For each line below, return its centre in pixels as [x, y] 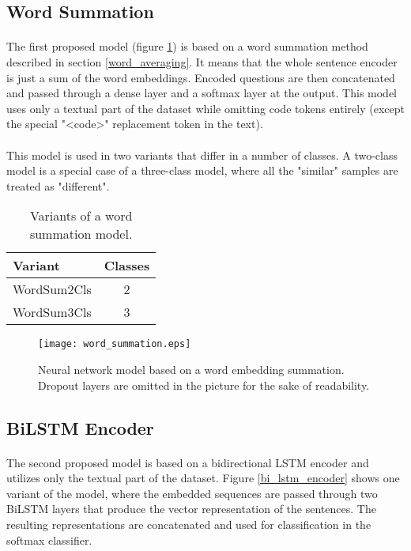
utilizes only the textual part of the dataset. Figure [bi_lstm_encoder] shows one [203, 478]
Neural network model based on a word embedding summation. [191, 369]
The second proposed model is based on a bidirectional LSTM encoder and [188, 462]
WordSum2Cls [52, 289]
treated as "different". [58, 185]
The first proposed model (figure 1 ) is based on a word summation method [187, 46]
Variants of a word [81, 216]
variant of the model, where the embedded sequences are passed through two [192, 493]
